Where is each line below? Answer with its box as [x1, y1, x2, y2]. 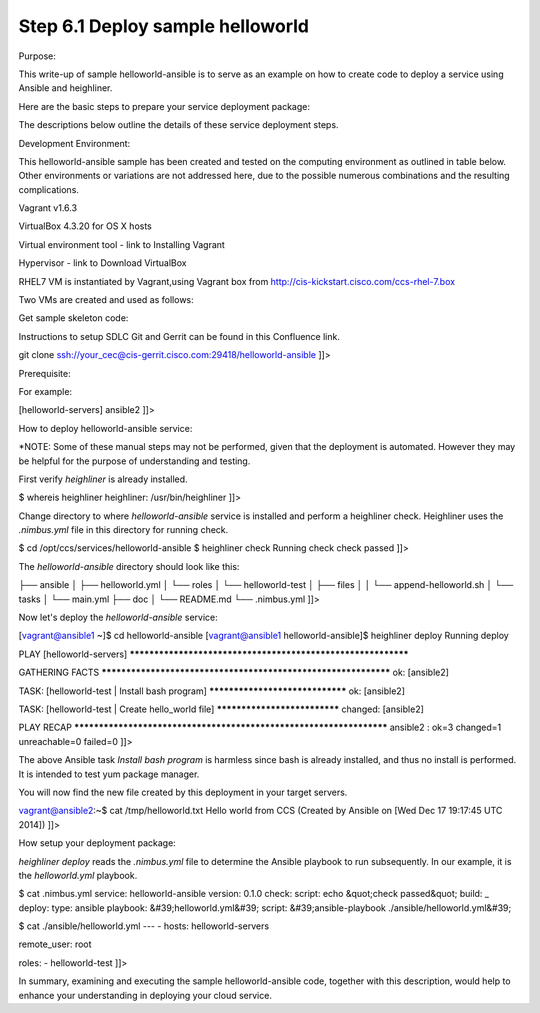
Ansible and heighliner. [18, 82, 113, 94]
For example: [18, 385, 73, 397]
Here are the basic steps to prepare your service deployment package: [18, 100, 310, 112]
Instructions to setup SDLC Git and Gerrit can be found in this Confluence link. [18, 330, 340, 342]
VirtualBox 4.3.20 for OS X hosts [18, 220, 152, 232]
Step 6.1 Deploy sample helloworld [18, 15, 310, 37]
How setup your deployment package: [18, 837, 177, 849]
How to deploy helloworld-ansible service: [18, 422, 193, 434]
